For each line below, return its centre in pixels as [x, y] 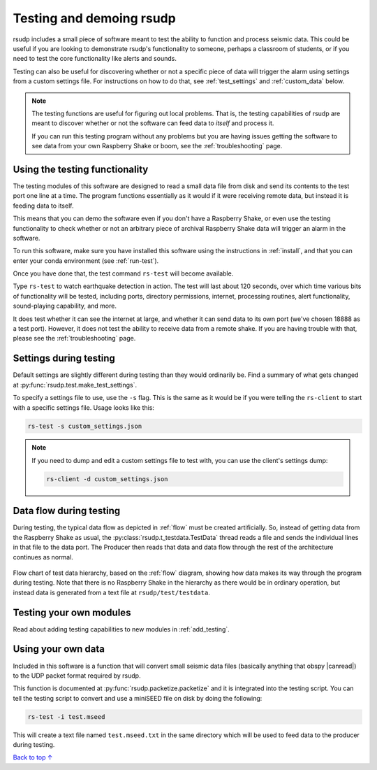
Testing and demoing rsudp [94, 18]
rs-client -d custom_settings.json [107, 479]
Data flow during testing [67, 511]
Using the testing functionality [81, 169]
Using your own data [59, 649]
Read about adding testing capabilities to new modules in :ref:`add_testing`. [121, 629]
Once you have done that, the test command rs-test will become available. [123, 273]
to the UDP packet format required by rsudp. [77, 676]
